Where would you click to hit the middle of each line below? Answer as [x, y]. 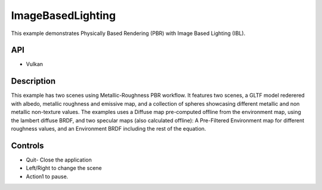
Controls [27, 145]
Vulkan [35, 64]
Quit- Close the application [59, 160]
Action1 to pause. [47, 176]
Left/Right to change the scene [64, 168]
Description [33, 81]
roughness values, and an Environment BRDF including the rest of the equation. [109, 128]
